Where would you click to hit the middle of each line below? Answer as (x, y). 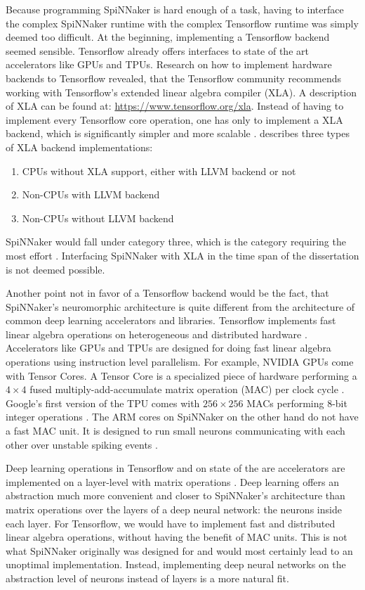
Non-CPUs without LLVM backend (98, 218)
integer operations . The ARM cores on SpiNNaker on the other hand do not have (182, 417)
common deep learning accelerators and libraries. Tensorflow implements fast (171, 320)
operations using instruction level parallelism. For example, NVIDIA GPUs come (180, 362)
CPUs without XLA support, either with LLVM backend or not (159, 171)
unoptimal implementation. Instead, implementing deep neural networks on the (176, 564)
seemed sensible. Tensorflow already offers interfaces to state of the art (157, 50)
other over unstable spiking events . (82, 444)
